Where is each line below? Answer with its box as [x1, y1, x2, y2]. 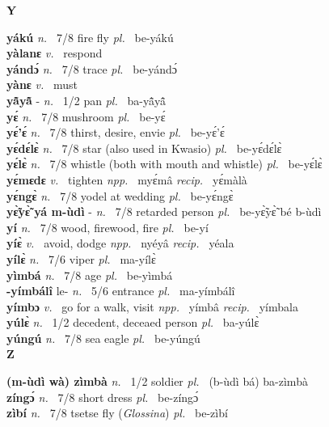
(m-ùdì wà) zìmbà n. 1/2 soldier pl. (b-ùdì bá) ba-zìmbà [6, 373, 308, 390]
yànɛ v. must [6, 76, 78, 93]
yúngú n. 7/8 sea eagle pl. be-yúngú [6, 329, 200, 346]
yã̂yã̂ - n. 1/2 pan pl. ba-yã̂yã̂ [6, 91, 166, 108]
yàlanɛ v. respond [6, 44, 103, 61]
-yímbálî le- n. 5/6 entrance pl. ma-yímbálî [6, 282, 235, 299]
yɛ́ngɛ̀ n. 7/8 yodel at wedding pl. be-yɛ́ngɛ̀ [6, 187, 234, 204]
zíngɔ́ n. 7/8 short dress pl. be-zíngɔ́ [6, 388, 199, 405]
